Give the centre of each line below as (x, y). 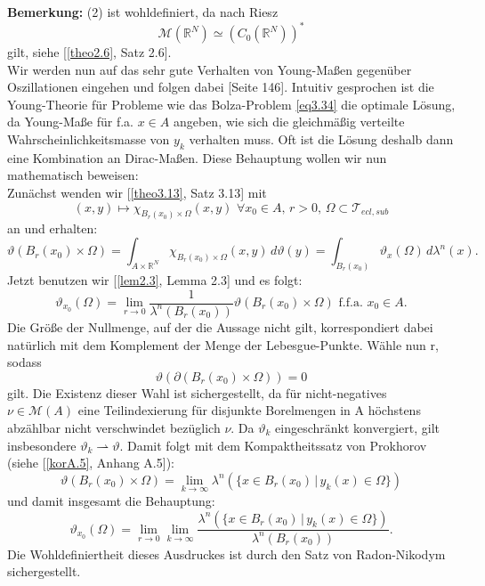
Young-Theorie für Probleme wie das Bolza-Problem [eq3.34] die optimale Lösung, (231, 104)
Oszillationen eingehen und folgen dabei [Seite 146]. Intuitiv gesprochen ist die (221, 87)
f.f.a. (351, 303)
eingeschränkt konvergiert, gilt (357, 427)
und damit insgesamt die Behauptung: (111, 500)
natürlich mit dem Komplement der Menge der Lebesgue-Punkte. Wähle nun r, (223, 344)
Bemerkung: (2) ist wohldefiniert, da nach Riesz (143, 12)
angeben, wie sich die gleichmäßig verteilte (289, 122)
